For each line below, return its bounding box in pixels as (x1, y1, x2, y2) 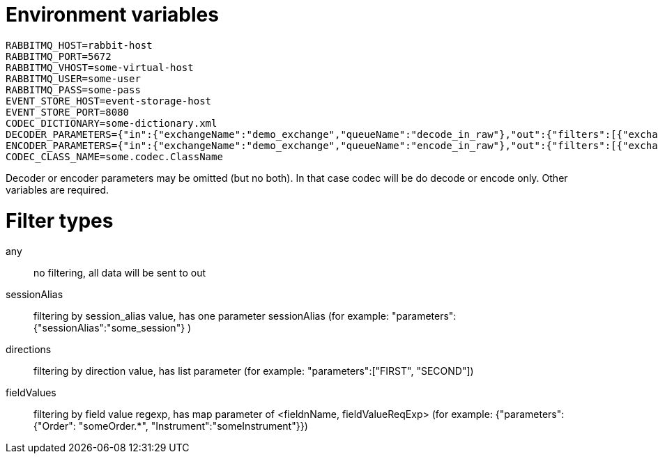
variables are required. (6, 183, 109, 196)
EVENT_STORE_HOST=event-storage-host (6, 95, 212, 107)
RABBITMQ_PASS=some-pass (6, 84, 141, 95)
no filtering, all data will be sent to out (33, 267, 206, 279)
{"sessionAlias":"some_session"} (33, 322, 185, 334)
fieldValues (6, 387, 56, 399)
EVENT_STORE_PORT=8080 (6, 106, 130, 118)
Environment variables (6, 3, 219, 26)
